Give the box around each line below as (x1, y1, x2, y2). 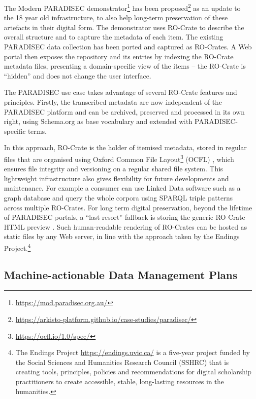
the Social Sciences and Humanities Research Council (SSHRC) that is (15, 357, 229, 367)
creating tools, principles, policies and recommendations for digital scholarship (15, 366, 252, 377)
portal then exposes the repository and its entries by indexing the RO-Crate (4, 51, 233, 61)
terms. (28, 125, 47, 136)
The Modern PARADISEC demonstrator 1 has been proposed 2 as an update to (4, 1, 241, 13)
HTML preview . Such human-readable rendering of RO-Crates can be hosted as (4, 221, 247, 232)
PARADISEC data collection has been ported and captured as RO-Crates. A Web (4, 41, 252, 52)
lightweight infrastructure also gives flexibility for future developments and (4, 173, 229, 183)
